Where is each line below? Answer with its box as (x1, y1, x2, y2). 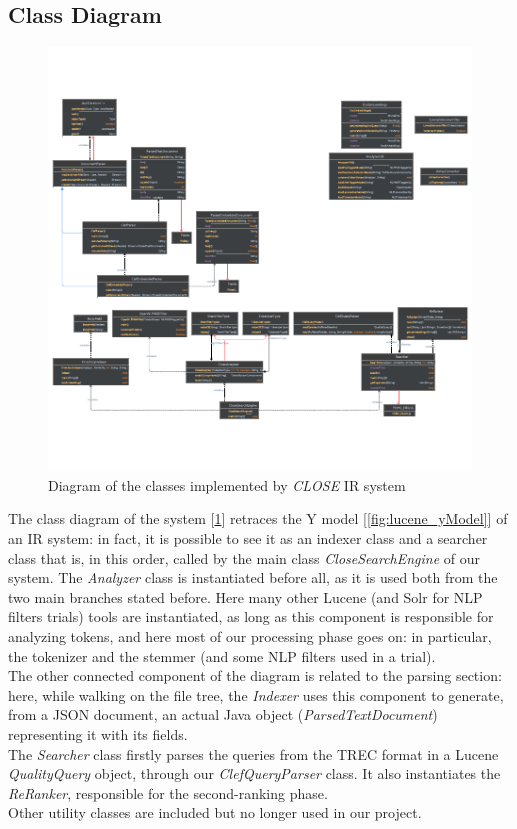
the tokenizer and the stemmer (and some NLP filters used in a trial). (8, 645, 436, 666)
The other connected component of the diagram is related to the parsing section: (8, 665, 502, 686)
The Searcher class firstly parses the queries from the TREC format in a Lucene (8, 743, 499, 764)
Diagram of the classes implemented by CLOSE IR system (48, 474, 406, 495)
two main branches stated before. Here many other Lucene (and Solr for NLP (8, 586, 483, 607)
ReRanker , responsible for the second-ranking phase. (8, 782, 328, 803)
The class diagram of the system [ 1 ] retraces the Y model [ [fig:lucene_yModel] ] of (8, 508, 508, 529)
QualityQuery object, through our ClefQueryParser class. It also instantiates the (8, 763, 501, 784)
